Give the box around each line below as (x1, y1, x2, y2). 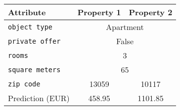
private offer (8, 37, 61, 45)
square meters (8, 65, 61, 74)
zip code (8, 80, 41, 88)
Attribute (8, 6, 46, 18)
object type (8, 23, 53, 31)
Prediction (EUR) (8, 92, 70, 104)
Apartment (106, 21, 144, 32)
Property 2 (129, 6, 173, 18)
